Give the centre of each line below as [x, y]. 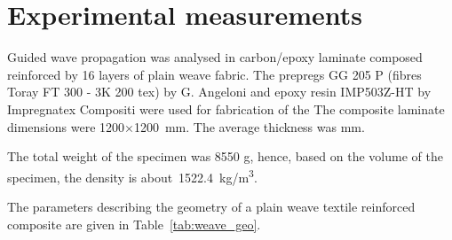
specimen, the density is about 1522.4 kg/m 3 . [132, 175]
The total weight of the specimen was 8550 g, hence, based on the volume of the [225, 156]
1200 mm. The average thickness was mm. [249, 126]
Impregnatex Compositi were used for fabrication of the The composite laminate [226, 108]
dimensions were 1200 [66, 126]
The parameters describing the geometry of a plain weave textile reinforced [211, 206]
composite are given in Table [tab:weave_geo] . [134, 224]
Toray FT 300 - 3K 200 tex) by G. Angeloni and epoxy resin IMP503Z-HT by [219, 92]
